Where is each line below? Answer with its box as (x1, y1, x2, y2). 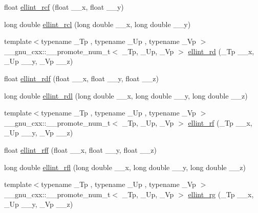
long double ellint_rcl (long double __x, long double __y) (4, 18, 191, 29)
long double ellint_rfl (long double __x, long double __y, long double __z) (4, 161, 246, 172)
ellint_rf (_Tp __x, (188, 117, 252, 128)
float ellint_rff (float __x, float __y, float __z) (4, 144, 157, 155)
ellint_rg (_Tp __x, (188, 188, 254, 199)
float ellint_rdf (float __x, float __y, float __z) (4, 73, 159, 83)
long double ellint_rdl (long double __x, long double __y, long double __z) (4, 90, 248, 101)
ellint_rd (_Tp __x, (188, 45, 254, 56)
